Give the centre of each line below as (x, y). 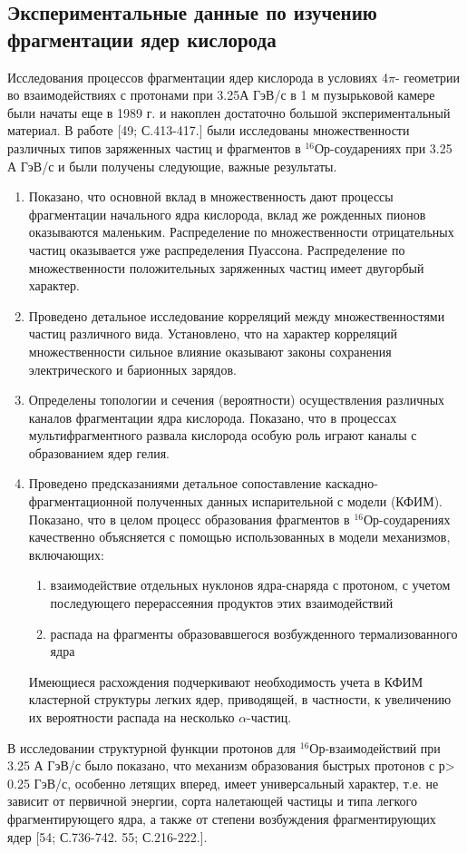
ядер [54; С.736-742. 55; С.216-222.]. (107, 836)
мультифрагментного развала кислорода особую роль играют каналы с (223, 435)
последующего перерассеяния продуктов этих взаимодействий (222, 603)
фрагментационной (81, 501)
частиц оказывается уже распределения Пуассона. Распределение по (217, 249)
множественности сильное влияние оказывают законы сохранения (210, 351)
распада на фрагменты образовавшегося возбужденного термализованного (254, 633)
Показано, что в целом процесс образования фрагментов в (189, 519)
